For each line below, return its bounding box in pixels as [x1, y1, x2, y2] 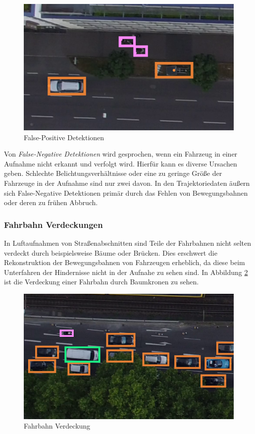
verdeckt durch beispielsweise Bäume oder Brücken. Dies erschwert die [4, 247, 217, 258]
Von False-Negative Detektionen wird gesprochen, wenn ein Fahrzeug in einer [4, 149, 238, 159]
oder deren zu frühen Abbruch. [4, 197, 98, 208]
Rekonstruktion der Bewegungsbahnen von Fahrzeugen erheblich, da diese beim [4, 257, 245, 268]
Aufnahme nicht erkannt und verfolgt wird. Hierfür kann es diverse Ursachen [4, 158, 237, 168]
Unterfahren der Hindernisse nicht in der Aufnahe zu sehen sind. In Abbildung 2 [4, 267, 248, 277]
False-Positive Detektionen [24, 132, 104, 142]
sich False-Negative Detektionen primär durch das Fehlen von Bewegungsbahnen [4, 187, 248, 198]
